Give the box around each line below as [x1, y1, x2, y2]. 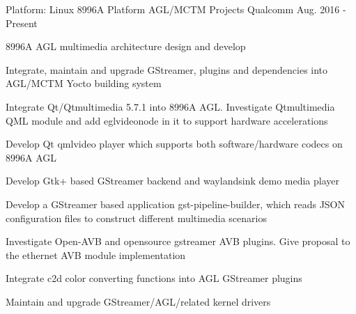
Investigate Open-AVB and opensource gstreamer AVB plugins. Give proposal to [6, 234, 350, 249]
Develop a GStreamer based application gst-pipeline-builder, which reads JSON [6, 196, 346, 211]
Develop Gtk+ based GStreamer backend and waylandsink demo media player [6, 173, 339, 188]
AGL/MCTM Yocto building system [6, 76, 162, 91]
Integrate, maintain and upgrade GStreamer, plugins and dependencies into [6, 62, 328, 77]
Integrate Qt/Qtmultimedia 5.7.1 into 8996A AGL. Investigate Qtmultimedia [6, 99, 335, 113]
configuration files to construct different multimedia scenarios [6, 210, 267, 225]
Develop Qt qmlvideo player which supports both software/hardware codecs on [6, 136, 343, 151]
